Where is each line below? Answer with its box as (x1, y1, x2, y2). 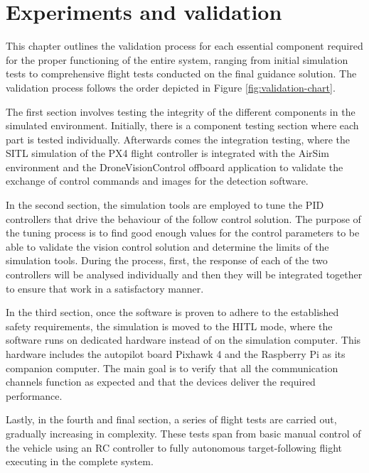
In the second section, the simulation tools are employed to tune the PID (6, 197, 324, 212)
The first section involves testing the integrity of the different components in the (6, 104, 355, 119)
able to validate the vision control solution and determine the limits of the (6, 239, 329, 254)
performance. (6, 388, 63, 403)
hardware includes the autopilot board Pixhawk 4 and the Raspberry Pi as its (6, 347, 346, 361)
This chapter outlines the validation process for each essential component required (6, 38, 363, 53)
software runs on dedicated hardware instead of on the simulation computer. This (6, 332, 361, 347)
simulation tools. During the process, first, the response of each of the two (6, 253, 328, 268)
